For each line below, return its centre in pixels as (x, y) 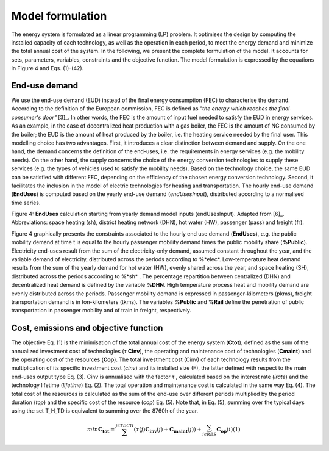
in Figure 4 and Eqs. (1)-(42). (48, 68)
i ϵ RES (209, 435)
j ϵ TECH (125, 425)
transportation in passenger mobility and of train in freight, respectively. (101, 311)
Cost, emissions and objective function (87, 328)
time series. (26, 203)
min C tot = (101, 430)
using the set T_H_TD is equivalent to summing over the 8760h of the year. (105, 411)
